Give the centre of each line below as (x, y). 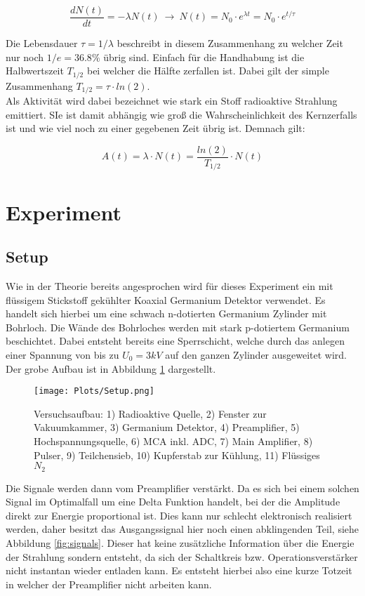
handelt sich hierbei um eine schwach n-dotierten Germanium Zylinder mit (166, 313)
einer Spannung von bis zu (62, 355)
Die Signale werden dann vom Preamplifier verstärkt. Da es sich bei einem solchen (182, 488)
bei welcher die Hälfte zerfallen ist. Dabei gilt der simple (208, 71)
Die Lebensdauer (42, 43)
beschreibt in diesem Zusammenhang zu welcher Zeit (230, 43)
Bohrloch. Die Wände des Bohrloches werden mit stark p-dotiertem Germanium (178, 327)
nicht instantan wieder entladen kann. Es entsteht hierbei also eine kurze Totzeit (179, 570)
